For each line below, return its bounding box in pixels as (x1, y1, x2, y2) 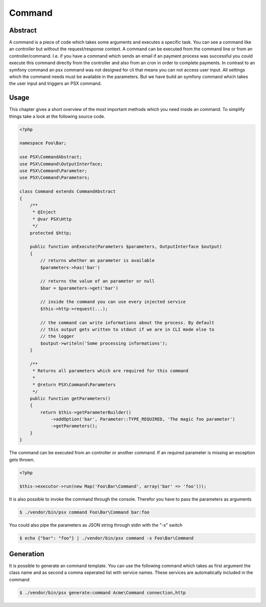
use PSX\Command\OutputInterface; (19, 161, 103, 167)
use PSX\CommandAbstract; (19, 154, 82, 160)
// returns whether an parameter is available (40, 258, 155, 263)
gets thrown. (9, 457, 35, 463)
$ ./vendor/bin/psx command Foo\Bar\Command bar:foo (19, 509, 150, 515)
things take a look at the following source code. (9, 113, 105, 119)
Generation (9, 550, 44, 558)
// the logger (40, 333, 74, 339)
